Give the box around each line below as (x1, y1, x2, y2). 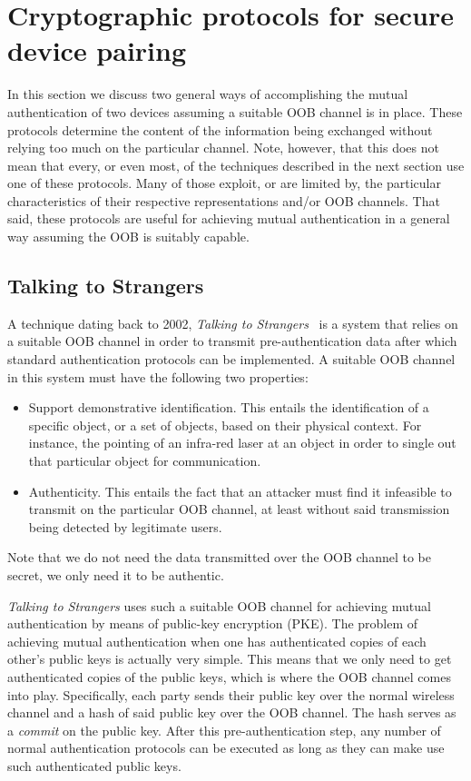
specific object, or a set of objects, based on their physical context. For (28, 415, 422, 434)
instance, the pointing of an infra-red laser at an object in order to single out (28, 433, 456, 452)
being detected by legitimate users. (28, 517, 222, 536)
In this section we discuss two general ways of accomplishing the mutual (7, 84, 408, 104)
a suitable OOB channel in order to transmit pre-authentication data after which (7, 331, 457, 351)
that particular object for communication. (28, 451, 261, 470)
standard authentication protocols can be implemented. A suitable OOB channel (7, 350, 456, 369)
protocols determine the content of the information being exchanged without (7, 120, 433, 139)
